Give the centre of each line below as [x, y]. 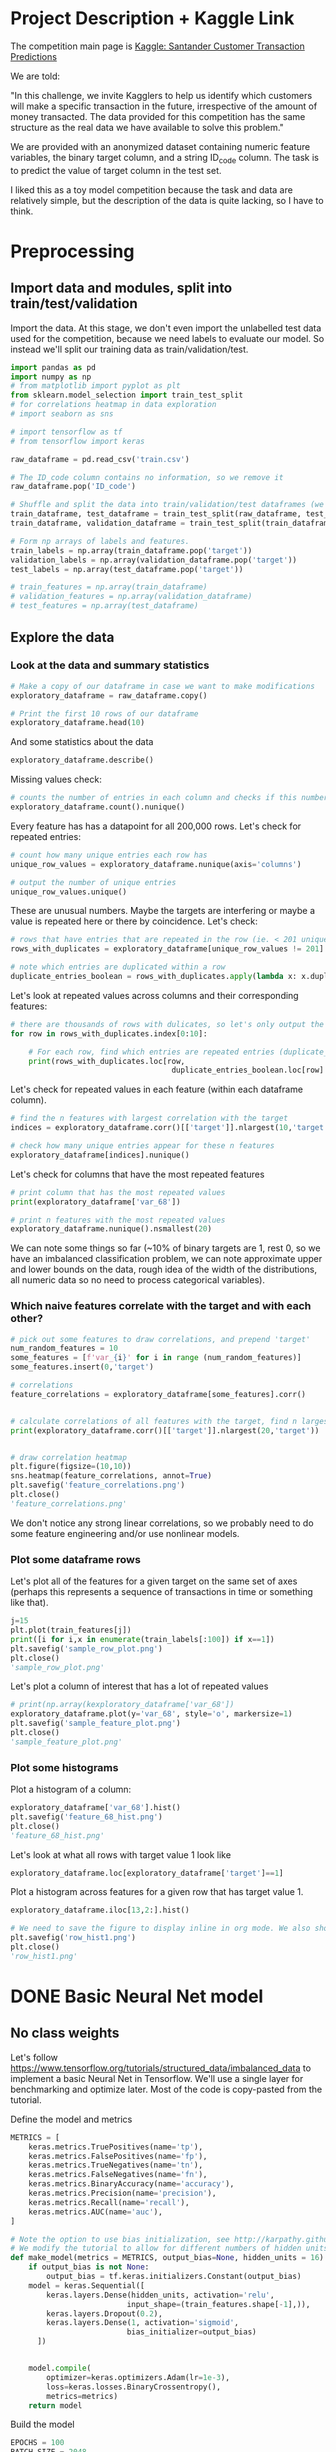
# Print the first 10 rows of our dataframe [104, 713]
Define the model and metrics [71, 2119]
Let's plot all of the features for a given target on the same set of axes [154, 1581]
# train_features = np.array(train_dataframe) [109, 587]
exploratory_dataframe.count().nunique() [98, 807]
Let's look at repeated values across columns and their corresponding [154, 995]
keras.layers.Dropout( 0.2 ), [104, 2313]
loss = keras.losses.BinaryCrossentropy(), [134, 2387]
